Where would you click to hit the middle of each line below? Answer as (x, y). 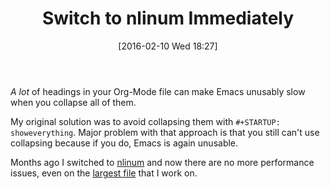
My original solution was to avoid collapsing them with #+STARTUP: (145, 121)
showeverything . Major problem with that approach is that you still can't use (165, 132)
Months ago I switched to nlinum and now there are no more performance (162, 162)
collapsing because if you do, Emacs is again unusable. (124, 143)
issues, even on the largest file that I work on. (104, 173)
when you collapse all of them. (73, 102)
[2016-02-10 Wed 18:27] (168, 46)
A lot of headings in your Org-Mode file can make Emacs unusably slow (158, 91)
